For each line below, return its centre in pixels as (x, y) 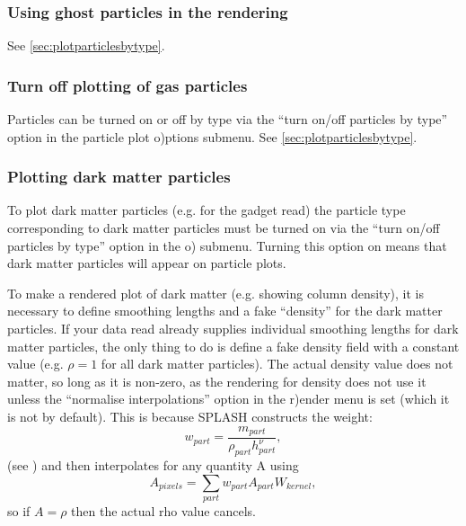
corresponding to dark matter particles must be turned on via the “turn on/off (224, 228)
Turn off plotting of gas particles (127, 85)
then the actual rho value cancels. (163, 511)
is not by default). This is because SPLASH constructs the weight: (190, 416)
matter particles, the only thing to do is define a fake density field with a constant (233, 346)
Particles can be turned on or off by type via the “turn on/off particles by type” (228, 119)
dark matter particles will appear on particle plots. (147, 263)
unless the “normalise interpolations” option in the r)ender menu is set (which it (229, 399)
